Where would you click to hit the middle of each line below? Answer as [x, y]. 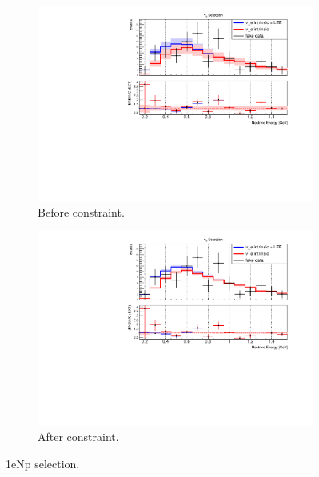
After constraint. [78, 436]
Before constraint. [81, 211]
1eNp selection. [43, 463]
